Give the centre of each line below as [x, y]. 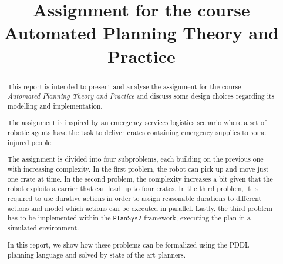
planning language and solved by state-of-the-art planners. [96, 254]
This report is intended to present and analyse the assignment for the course [124, 86]
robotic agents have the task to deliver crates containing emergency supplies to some [137, 133]
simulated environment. [43, 228]
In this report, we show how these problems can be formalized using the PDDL [128, 244]
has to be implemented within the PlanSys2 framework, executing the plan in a [129, 218]
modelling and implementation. [55, 106]
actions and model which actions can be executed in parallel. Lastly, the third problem [140, 208]
